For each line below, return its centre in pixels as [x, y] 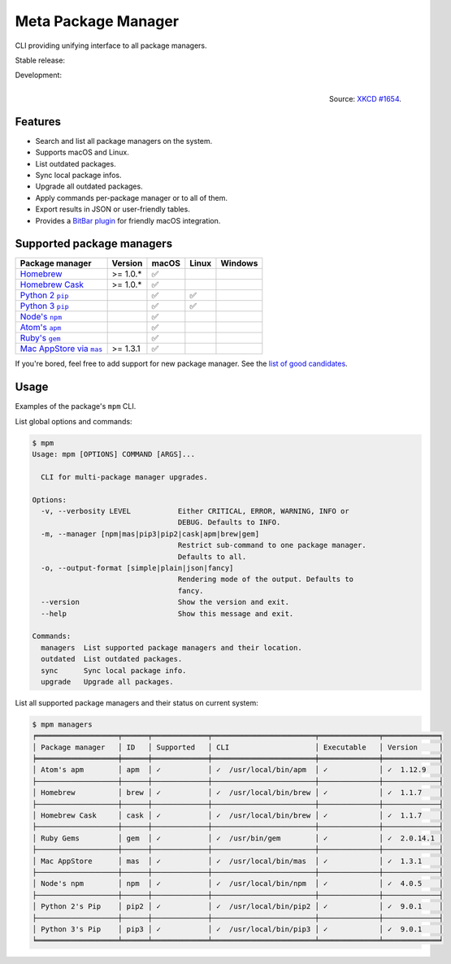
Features [38, 122]
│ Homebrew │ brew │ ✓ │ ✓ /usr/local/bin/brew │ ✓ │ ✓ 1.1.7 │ [238, 793]
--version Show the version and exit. [165, 602]
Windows [239, 263]
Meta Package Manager [97, 21]
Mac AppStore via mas [61, 349]
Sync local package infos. [78, 175]
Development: [39, 75]
